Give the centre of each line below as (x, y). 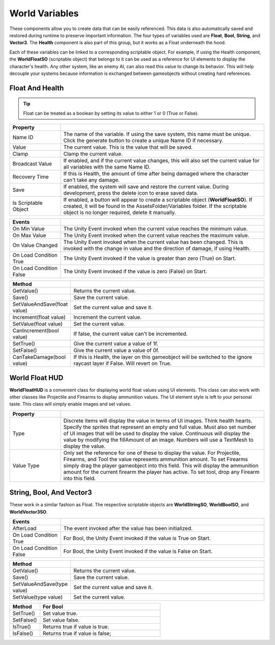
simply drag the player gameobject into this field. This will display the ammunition (161, 465)
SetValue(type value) (38, 597)
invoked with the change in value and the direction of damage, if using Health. (157, 249)
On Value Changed (35, 246)
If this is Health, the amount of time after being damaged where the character (156, 174)
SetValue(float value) (38, 324)
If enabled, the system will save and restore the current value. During (146, 187)
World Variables (44, 13)
